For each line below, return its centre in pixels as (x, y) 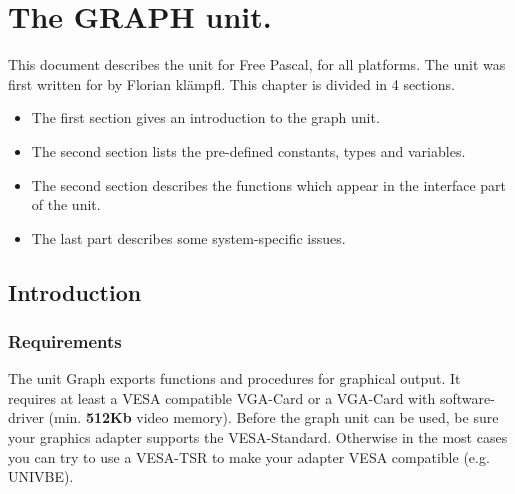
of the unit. (66, 204)
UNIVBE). (41, 476)
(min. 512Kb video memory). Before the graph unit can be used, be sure (273, 417)
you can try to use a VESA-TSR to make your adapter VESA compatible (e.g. (249, 456)
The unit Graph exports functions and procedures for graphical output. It (234, 378)
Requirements (65, 340)
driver (26, 417)
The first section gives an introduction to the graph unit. (205, 117)
